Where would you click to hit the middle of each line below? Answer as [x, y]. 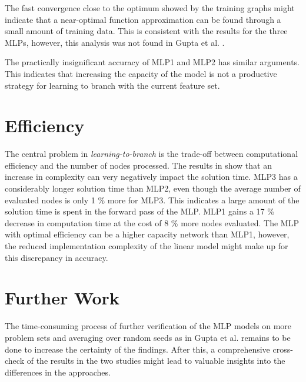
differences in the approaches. [58, 372]
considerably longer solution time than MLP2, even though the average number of [153, 188]
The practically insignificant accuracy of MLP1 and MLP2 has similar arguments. [152, 62]
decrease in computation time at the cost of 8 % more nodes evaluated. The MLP [152, 222]
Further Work [62, 298]
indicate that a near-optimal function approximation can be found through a [143, 19]
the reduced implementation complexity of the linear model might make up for [147, 246]
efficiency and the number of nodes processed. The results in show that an [138, 165]
